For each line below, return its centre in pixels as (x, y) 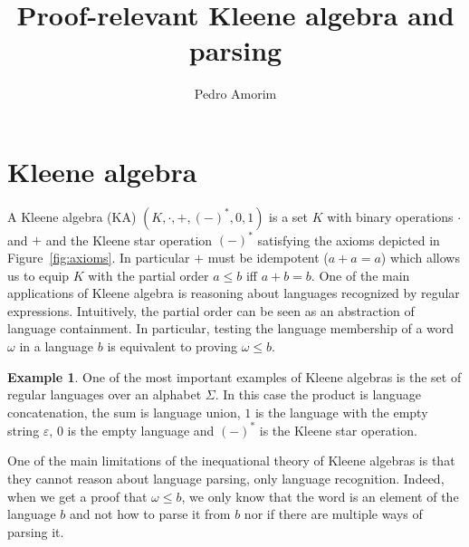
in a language (57, 345)
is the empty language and (141, 430)
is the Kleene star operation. (338, 430)
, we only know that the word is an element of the (320, 496)
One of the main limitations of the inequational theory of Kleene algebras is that (231, 461)
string (24, 430)
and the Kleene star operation (129, 240)
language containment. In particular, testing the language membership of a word (231, 328)
